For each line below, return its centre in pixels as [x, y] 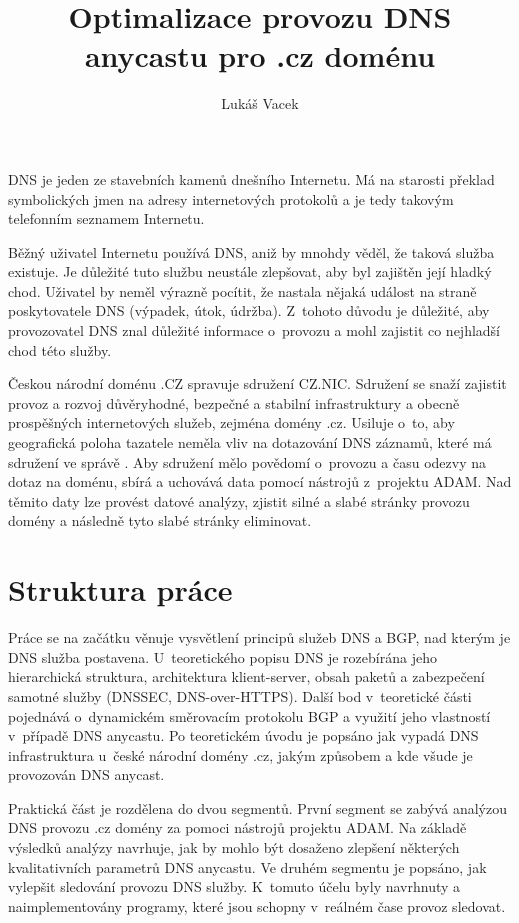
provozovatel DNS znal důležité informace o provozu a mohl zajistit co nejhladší [254, 330]
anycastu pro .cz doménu [260, 55]
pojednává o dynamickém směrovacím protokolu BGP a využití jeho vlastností [249, 715]
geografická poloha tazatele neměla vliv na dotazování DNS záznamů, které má [250, 442]
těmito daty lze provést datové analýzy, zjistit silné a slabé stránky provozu [239, 500]
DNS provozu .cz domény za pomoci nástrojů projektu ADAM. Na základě [237, 827]
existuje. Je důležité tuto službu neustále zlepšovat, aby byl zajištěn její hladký [250, 271]
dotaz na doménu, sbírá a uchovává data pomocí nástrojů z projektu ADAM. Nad [260, 481]
